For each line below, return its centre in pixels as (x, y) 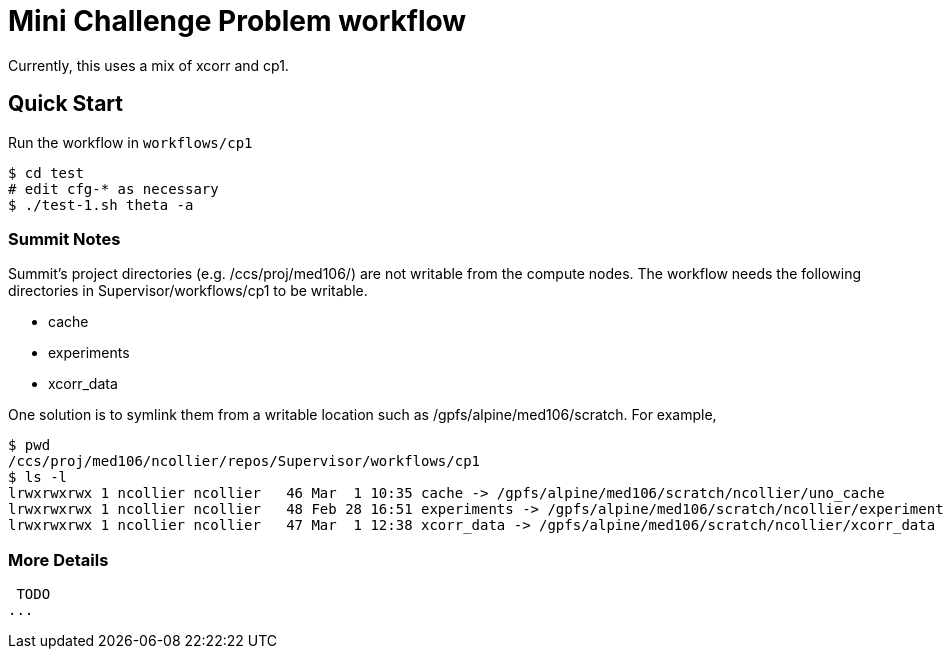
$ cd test (46, 172)
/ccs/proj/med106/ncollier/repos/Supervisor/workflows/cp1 (244, 461)
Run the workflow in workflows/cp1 (130, 142)
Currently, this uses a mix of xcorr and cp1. (148, 65)
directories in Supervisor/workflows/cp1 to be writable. (188, 291)
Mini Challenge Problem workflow (237, 21)
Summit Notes (64, 238)
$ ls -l (38, 477)
